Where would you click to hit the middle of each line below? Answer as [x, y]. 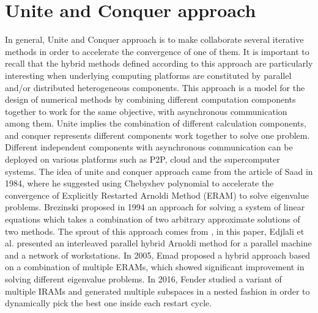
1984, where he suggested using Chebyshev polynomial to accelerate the [139, 183]
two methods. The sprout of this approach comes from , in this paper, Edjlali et [155, 231]
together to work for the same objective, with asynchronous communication [146, 111]
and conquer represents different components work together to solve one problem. [157, 135]
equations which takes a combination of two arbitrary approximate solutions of [153, 219]
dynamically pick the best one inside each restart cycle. [109, 303]
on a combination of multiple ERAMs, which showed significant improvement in [155, 267]
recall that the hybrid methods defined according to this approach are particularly [159, 63]
